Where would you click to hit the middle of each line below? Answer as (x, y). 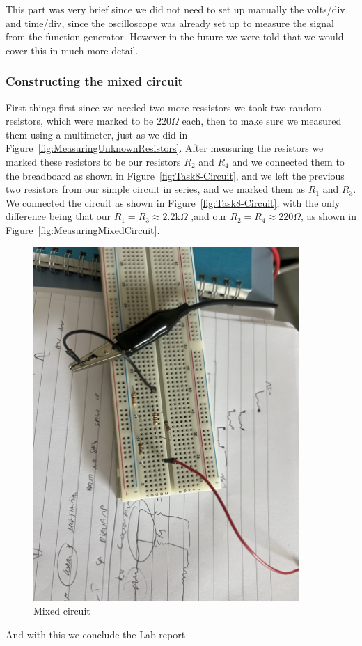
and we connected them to (288, 161)
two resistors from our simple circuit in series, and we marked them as (156, 189)
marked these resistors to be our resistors (93, 161)
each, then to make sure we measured (262, 121)
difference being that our (58, 216)
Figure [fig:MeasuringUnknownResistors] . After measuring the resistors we (165, 148)
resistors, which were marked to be (80, 121)
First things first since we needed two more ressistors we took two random (164, 107)
